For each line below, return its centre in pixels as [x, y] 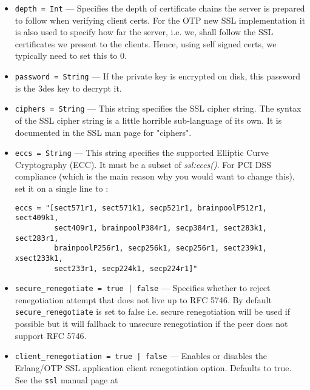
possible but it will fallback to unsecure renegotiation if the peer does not [151, 324]
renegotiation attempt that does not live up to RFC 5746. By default [143, 299]
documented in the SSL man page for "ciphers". [103, 132]
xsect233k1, [39, 258]
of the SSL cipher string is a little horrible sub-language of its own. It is [148, 120]
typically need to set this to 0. [71, 55]
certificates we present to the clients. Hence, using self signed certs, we [146, 43]
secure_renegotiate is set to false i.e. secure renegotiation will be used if [153, 311]
